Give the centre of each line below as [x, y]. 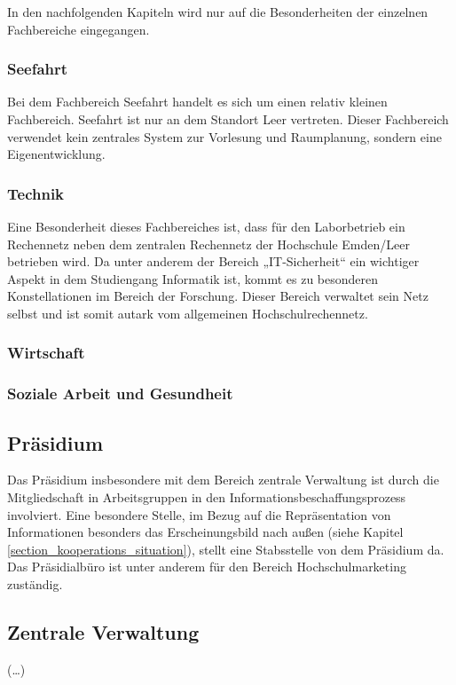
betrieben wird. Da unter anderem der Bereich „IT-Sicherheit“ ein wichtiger [213, 261]
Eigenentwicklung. [56, 154]
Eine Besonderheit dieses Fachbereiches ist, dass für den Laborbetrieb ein [206, 226]
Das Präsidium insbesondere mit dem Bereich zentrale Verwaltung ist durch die [223, 480]
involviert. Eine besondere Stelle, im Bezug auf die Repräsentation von [199, 514]
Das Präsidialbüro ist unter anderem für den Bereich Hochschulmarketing [207, 567]
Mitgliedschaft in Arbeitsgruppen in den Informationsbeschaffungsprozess [207, 497]
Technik [36, 193]
